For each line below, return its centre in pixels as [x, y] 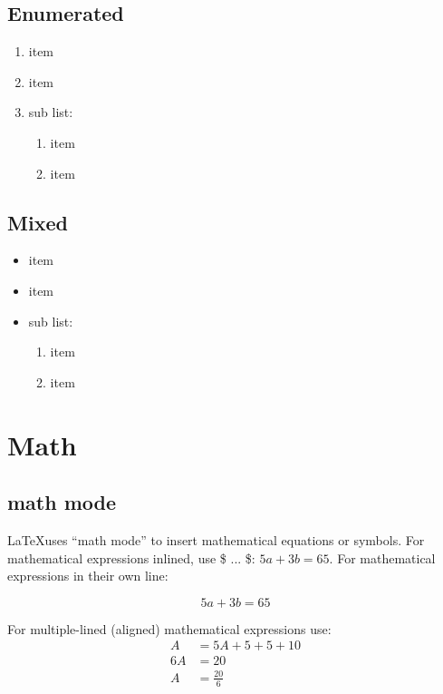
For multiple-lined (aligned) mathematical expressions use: [169, 628]
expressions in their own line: [88, 576]
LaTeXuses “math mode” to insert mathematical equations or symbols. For [216, 539]
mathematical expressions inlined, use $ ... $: [131, 557]
